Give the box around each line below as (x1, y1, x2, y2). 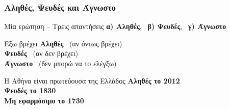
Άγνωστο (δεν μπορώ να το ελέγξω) (4, 58, 117, 68)
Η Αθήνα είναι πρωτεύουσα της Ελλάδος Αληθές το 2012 (4, 75, 180, 86)
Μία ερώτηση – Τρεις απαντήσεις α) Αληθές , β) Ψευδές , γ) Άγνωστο (4, 21, 226, 32)
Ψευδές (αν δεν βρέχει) (4, 48, 79, 59)
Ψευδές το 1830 (4, 85, 56, 96)
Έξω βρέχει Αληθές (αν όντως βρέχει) (4, 38, 122, 48)
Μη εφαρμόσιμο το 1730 (4, 95, 84, 105)
